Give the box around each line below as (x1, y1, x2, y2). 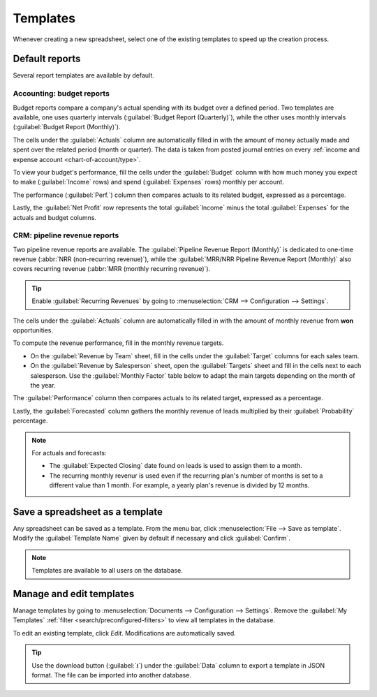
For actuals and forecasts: (31, 448, 107, 457)
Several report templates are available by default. (13, 71, 155, 80)
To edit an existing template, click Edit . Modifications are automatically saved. (13, 629, 237, 637)
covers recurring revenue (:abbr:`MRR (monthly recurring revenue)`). (13, 265, 211, 273)
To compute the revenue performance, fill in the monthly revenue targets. (13, 339, 224, 347)
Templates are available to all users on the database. (31, 566, 183, 575)
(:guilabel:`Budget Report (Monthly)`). (13, 123, 121, 131)
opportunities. (13, 325, 54, 335)
